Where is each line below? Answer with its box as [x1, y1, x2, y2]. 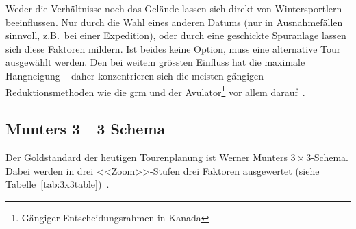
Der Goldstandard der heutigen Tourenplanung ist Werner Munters [5, 150, 288, 165]
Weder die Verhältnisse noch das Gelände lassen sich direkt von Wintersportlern [5, 1, 342, 15]
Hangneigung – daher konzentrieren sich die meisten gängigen [5, 68, 264, 82]
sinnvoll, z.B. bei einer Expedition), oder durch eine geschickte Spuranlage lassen [5, 28, 346, 43]
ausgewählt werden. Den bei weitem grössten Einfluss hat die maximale [5, 55, 305, 69]
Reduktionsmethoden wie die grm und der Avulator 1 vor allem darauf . [5, 82, 305, 99]
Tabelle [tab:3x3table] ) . [5, 177, 110, 191]
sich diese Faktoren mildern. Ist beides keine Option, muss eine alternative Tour [5, 41, 341, 56]
